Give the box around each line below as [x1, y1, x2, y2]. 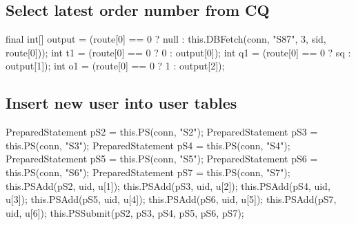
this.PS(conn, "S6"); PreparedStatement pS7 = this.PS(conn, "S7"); [6, 164, 290, 179]
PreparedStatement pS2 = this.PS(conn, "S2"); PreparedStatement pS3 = [6, 125, 318, 139]
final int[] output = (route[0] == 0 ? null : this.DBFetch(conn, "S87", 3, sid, [6, 32, 326, 46]
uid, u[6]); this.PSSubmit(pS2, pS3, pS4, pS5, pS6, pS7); [6, 205, 244, 219]
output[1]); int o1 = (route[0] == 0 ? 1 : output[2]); [6, 58, 225, 73]
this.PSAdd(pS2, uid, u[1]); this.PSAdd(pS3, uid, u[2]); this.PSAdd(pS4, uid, [6, 178, 330, 193]
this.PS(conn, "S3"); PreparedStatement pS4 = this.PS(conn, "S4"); [6, 138, 290, 152]
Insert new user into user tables [6, 92, 237, 114]
